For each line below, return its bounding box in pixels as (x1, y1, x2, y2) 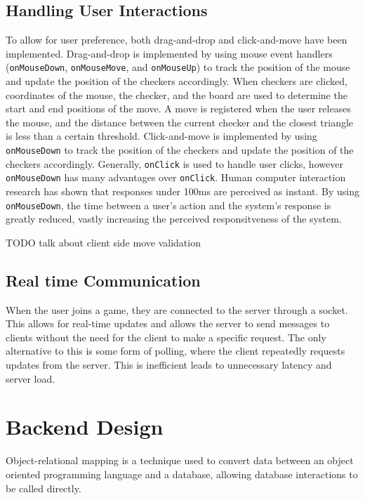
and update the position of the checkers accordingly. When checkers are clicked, (6, 74, 347, 88)
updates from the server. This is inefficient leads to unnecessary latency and (6, 357, 332, 371)
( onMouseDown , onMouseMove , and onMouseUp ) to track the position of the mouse (6, 60, 350, 74)
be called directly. (6, 480, 81, 495)
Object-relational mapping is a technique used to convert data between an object (6, 453, 354, 468)
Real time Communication (6, 269, 201, 291)
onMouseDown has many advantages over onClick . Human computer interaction (6, 170, 346, 185)
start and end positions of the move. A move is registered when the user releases (6, 101, 351, 116)
